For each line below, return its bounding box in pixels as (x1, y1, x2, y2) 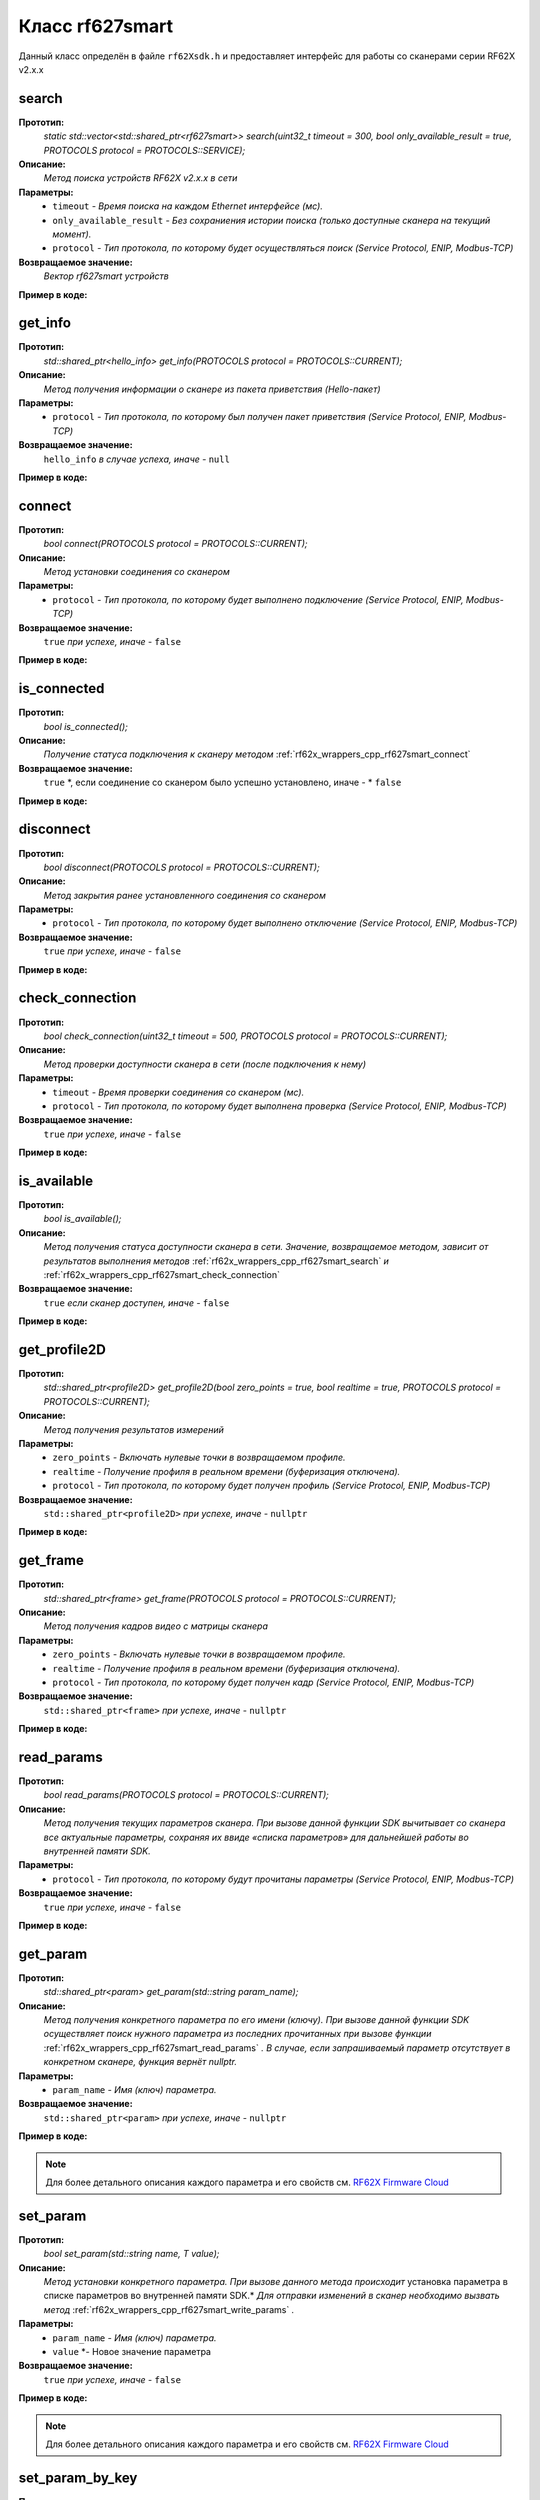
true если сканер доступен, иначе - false (43, 1296, 230, 1309)
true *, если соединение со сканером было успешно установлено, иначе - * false (43, 776, 402, 789)
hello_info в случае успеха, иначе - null (43, 453, 230, 465)
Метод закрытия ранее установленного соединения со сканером (43, 889, 327, 901)
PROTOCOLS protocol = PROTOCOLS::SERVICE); (43, 144, 246, 156)
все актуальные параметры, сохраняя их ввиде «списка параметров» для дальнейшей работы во (43, 1831, 469, 1843)
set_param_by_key (18, 2469, 138, 2486)
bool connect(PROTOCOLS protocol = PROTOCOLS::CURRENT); (43, 538, 309, 550)
